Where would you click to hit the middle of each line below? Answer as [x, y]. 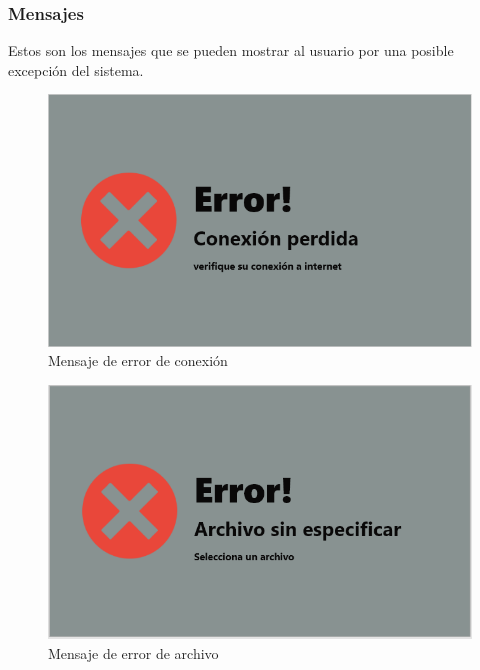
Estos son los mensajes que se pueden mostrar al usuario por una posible [231, 50]
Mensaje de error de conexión [138, 360]
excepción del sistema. [76, 69]
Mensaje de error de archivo [133, 652]
